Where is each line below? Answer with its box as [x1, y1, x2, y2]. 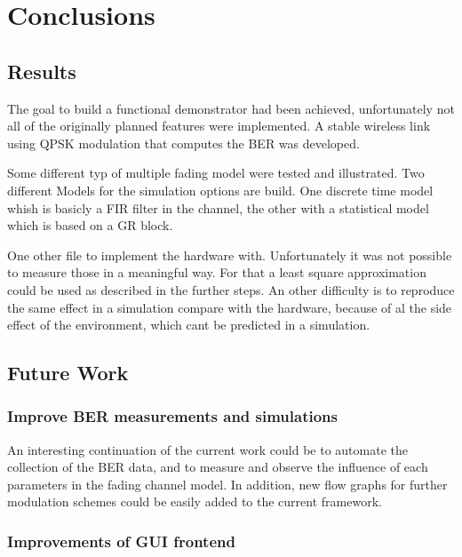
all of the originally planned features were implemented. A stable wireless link [7, 116, 431, 135]
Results [7, 57, 76, 84]
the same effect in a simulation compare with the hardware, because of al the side [7, 298, 452, 316]
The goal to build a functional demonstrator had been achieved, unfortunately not [7, 99, 455, 117]
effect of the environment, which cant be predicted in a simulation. [7, 315, 370, 334]
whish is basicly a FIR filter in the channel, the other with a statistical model [7, 198, 429, 217]
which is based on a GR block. [7, 216, 173, 235]
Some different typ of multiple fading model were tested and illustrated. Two [7, 163, 425, 182]
